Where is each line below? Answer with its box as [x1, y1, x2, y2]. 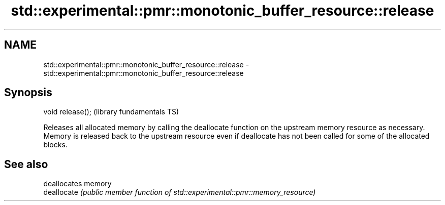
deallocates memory [43, 179, 112, 188]
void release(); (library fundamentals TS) [43, 107, 179, 116]
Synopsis [4, 86, 52, 99]
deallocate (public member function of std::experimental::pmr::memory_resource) [43, 188, 316, 197]
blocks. [43, 140, 68, 149]
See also [4, 157, 48, 171]
